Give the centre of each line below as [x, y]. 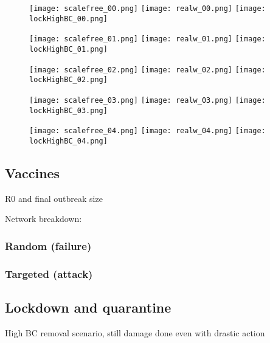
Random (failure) [48, 245]
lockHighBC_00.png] [68, 19]
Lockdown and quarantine [88, 307]
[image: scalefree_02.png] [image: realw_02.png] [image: [147, 70]
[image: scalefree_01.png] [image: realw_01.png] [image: [147, 39]
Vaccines [33, 172]
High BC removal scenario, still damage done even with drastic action [135, 332]
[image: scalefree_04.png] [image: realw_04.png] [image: [147, 131]
